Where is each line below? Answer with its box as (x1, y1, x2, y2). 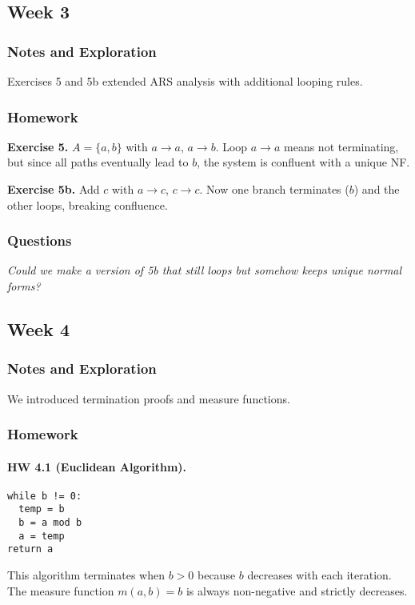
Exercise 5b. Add (7, 181, 100, 197)
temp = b (18, 503, 65, 515)
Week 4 (7, 316, 70, 341)
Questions (7, 230, 72, 250)
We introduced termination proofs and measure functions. (7, 390, 290, 407)
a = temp (18, 530, 65, 542)
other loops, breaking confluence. (7, 196, 168, 213)
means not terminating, (284, 138, 399, 154)
